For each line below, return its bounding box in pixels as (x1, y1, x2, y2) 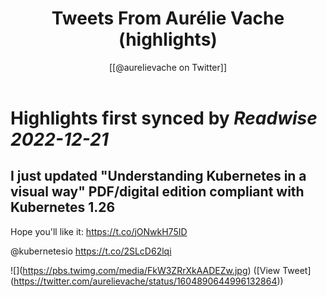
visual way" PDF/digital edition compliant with (10, 183, 305, 201)
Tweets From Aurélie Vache (51, 7, 285, 30)
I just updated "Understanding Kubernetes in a (10, 168, 307, 185)
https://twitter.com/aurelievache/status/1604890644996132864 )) (13, 275, 284, 287)
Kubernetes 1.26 (10, 199, 116, 216)
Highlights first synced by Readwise (10, 107, 318, 129)
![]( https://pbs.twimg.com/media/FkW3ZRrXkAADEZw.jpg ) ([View (10, 264, 281, 276)
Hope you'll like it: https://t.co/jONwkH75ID (10, 225, 188, 237)
